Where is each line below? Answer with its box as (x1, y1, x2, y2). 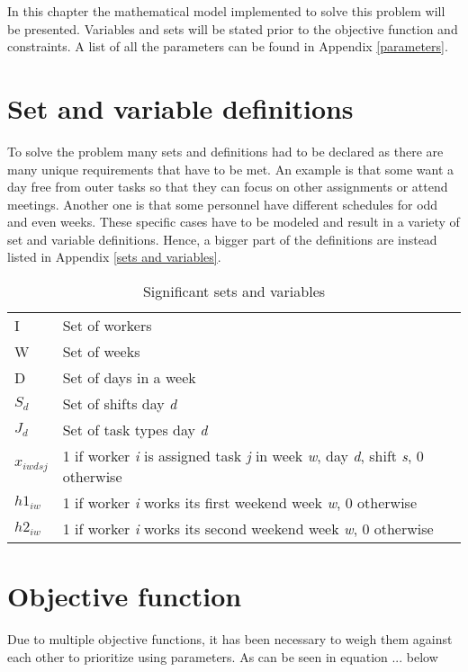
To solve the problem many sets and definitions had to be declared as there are (7, 141, 444, 160)
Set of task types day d (62, 419, 208, 441)
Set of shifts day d (62, 393, 177, 415)
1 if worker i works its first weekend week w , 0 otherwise (62, 492, 418, 514)
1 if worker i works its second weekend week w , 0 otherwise (62, 518, 434, 540)
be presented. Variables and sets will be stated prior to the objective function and (7, 19, 458, 38)
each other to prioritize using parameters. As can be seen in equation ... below (7, 647, 438, 666)
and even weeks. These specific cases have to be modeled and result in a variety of (7, 212, 460, 231)
